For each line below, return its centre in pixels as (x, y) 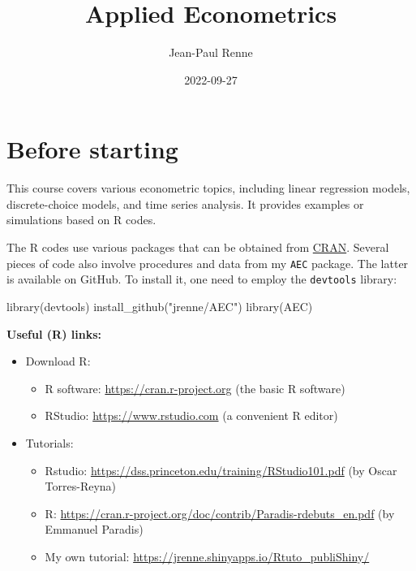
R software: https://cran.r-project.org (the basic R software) (195, 388)
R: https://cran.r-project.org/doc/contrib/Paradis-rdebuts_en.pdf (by (220, 513)
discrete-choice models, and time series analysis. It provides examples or (185, 203)
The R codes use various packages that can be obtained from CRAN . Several (198, 247)
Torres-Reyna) (81, 486)
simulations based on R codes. (81, 220)
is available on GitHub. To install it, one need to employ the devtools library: (202, 279)
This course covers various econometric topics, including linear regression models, (208, 188)
